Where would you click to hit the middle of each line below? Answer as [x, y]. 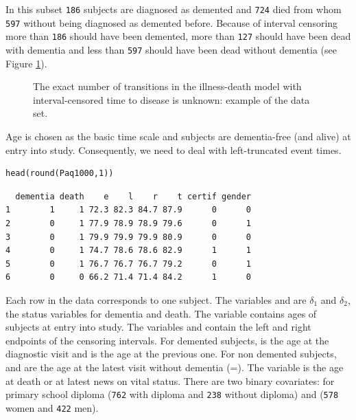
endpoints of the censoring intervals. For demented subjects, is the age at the [167, 340]
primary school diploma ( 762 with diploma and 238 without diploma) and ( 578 [172, 394]
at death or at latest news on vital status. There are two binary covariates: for [170, 380]
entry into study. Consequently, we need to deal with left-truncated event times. [174, 150]
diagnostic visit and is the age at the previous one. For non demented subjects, [171, 354]
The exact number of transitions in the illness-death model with [167, 86]
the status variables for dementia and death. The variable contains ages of [161, 313]
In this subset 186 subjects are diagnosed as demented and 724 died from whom [174, 9]
